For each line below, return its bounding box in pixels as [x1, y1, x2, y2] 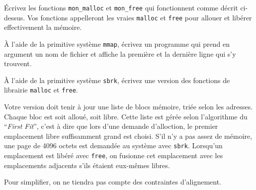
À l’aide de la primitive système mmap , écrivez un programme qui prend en [4, 38, 230, 49]
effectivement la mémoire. [4, 22, 82, 32]
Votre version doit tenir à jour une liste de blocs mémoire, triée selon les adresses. [4, 101, 253, 112]
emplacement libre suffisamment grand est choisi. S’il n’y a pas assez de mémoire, [4, 130, 253, 141]
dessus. [4, 12, 25, 22]
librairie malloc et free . [4, 85, 78, 95]
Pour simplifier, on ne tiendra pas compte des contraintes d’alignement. [4, 177, 221, 187]
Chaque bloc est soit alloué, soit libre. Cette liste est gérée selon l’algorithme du [4, 111, 248, 121]
